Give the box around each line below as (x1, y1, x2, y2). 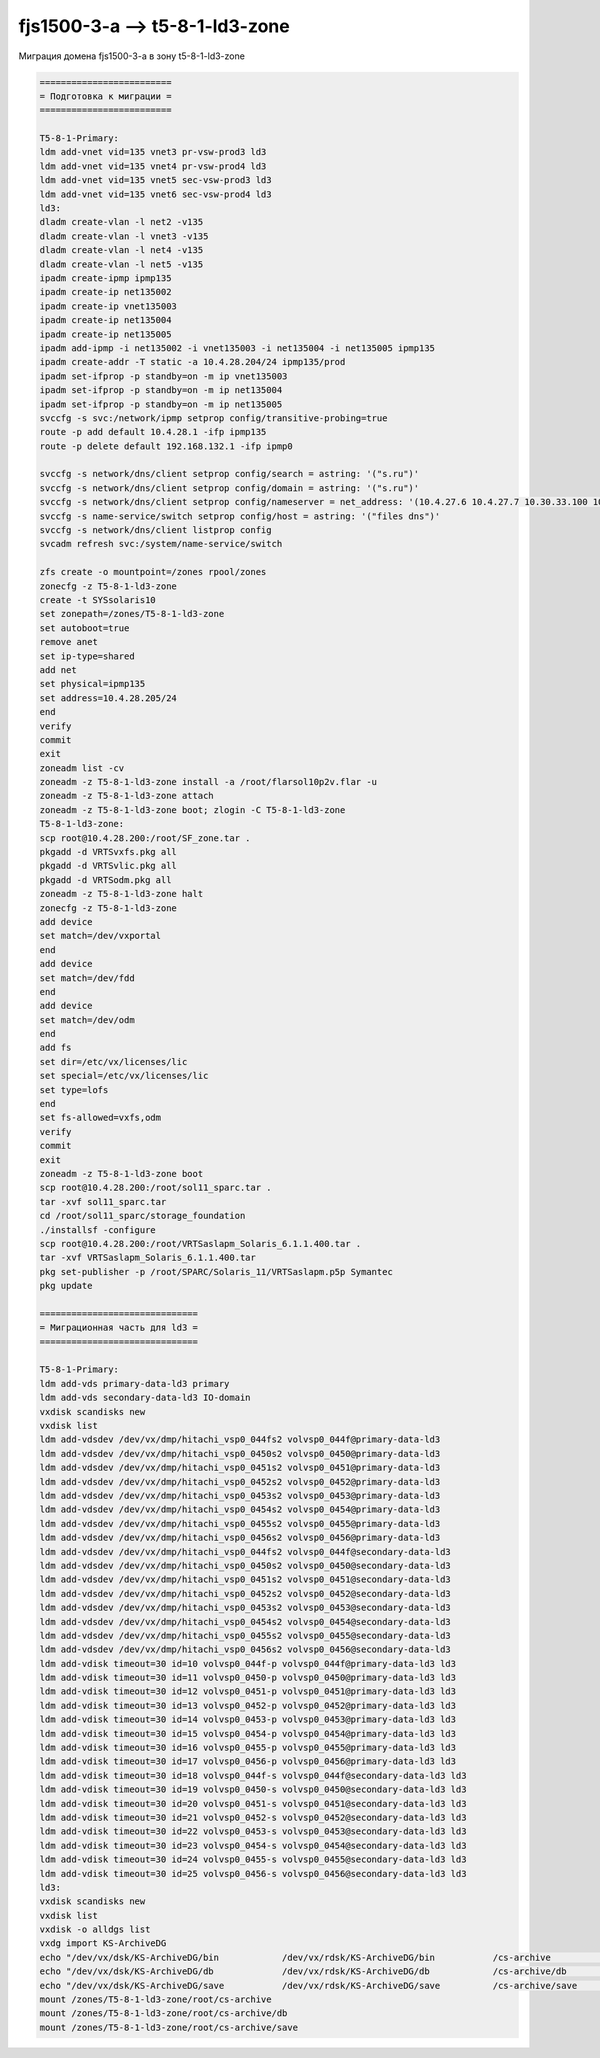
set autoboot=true (39, 622, 130, 634)
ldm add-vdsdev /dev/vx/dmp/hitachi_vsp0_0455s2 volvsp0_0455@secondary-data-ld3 (39, 1630, 452, 1641)
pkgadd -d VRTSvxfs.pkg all (39, 846, 177, 858)
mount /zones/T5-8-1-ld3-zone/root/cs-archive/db (39, 2008, 288, 2019)
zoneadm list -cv (39, 762, 125, 774)
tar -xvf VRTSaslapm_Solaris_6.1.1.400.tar (39, 1252, 257, 1264)
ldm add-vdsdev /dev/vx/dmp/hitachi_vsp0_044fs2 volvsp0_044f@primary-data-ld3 (39, 1434, 441, 1445)
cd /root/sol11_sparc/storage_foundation (39, 1210, 246, 1222)
